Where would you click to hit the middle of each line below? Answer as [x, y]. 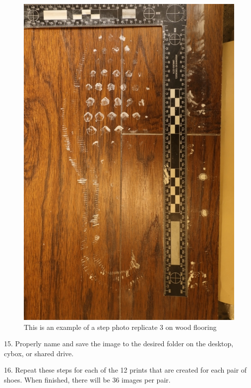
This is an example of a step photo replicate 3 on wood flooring [120, 327]
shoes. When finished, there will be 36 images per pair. [87, 379]
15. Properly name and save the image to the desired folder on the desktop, [119, 344]
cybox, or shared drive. [39, 353]
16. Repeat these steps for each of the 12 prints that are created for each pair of [125, 370]
